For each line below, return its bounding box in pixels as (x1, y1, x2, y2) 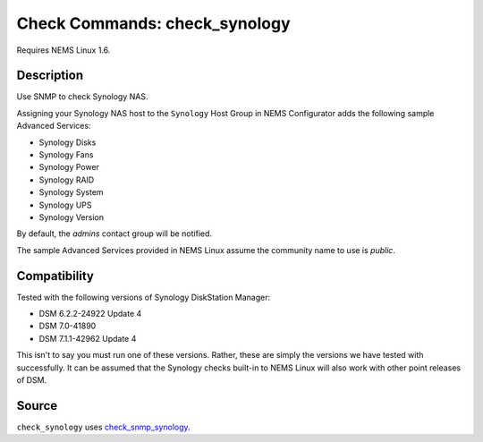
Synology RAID (38, 174, 95, 185)
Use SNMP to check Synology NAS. (16, 91, 148, 102)
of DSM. (16, 375, 47, 385)
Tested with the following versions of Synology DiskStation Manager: (16, 292, 271, 302)
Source (16, 398, 58, 413)
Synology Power (38, 162, 100, 173)
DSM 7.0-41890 (38, 320, 97, 331)
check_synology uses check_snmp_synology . (16, 421, 191, 432)
